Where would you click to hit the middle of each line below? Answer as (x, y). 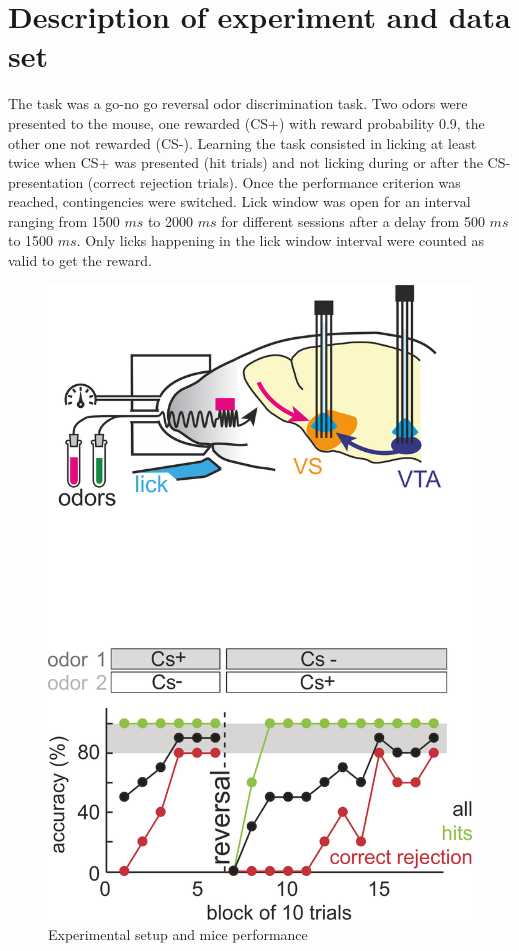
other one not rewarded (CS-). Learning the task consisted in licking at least (242, 142)
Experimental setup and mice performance (178, 933)
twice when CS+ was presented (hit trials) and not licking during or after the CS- (259, 162)
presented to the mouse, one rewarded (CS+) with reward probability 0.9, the (246, 122)
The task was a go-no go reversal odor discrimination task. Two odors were (238, 103)
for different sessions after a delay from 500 (353, 220)
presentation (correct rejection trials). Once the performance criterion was (234, 181)
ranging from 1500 (64, 220)
